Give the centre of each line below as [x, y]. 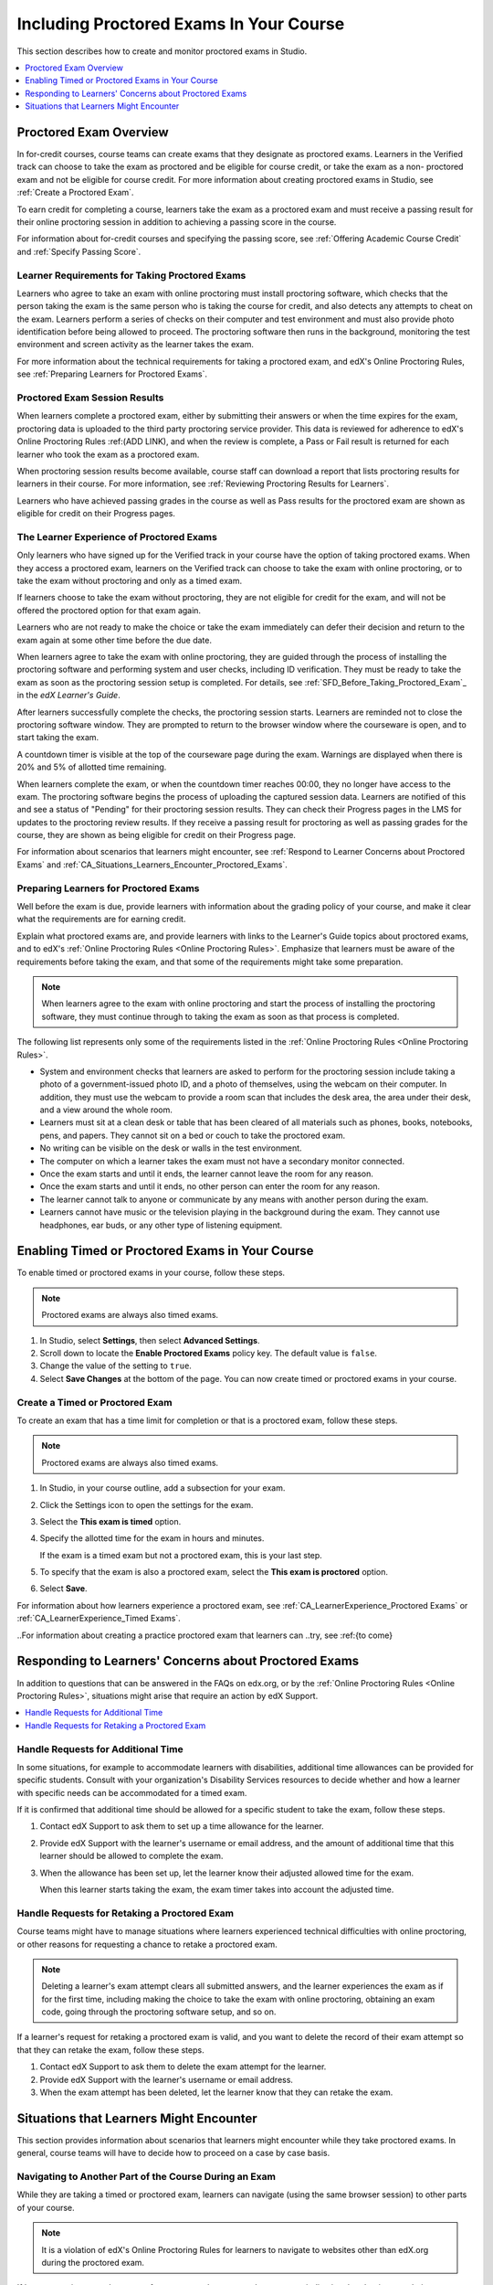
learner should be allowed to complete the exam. [131, 1856]
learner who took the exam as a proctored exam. [108, 454]
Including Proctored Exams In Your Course [181, 24]
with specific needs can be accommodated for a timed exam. [132, 1792]
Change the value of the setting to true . [115, 1366]
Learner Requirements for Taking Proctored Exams [131, 275]
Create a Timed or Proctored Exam [94, 1402]
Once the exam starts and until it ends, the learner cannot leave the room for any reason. [207, 1174]
